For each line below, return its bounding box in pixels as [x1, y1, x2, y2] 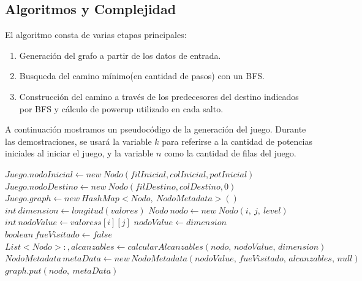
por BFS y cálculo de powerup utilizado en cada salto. [19, 102, 224, 115]
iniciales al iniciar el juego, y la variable [5, 147, 154, 160]
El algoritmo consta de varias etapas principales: [5, 28, 187, 41]
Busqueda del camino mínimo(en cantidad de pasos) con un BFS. [19, 69, 265, 82]
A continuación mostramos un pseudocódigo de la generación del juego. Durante [5, 123, 306, 136]
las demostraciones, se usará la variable [5, 134, 152, 147]
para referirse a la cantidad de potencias [162, 134, 312, 147]
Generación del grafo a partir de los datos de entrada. [19, 48, 221, 61]
